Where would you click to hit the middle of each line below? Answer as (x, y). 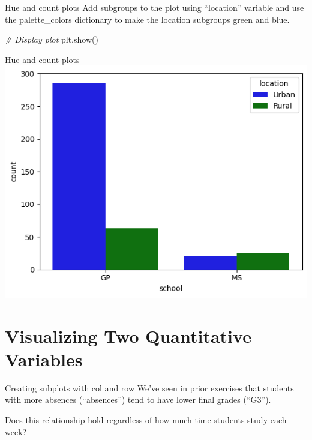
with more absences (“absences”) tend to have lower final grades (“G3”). (138, 399)
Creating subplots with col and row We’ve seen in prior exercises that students (149, 387)
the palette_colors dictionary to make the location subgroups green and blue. (147, 19)
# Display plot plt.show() (52, 39)
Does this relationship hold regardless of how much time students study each (146, 420)
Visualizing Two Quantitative (128, 335)
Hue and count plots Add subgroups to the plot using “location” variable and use (154, 7)
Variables (44, 359)
